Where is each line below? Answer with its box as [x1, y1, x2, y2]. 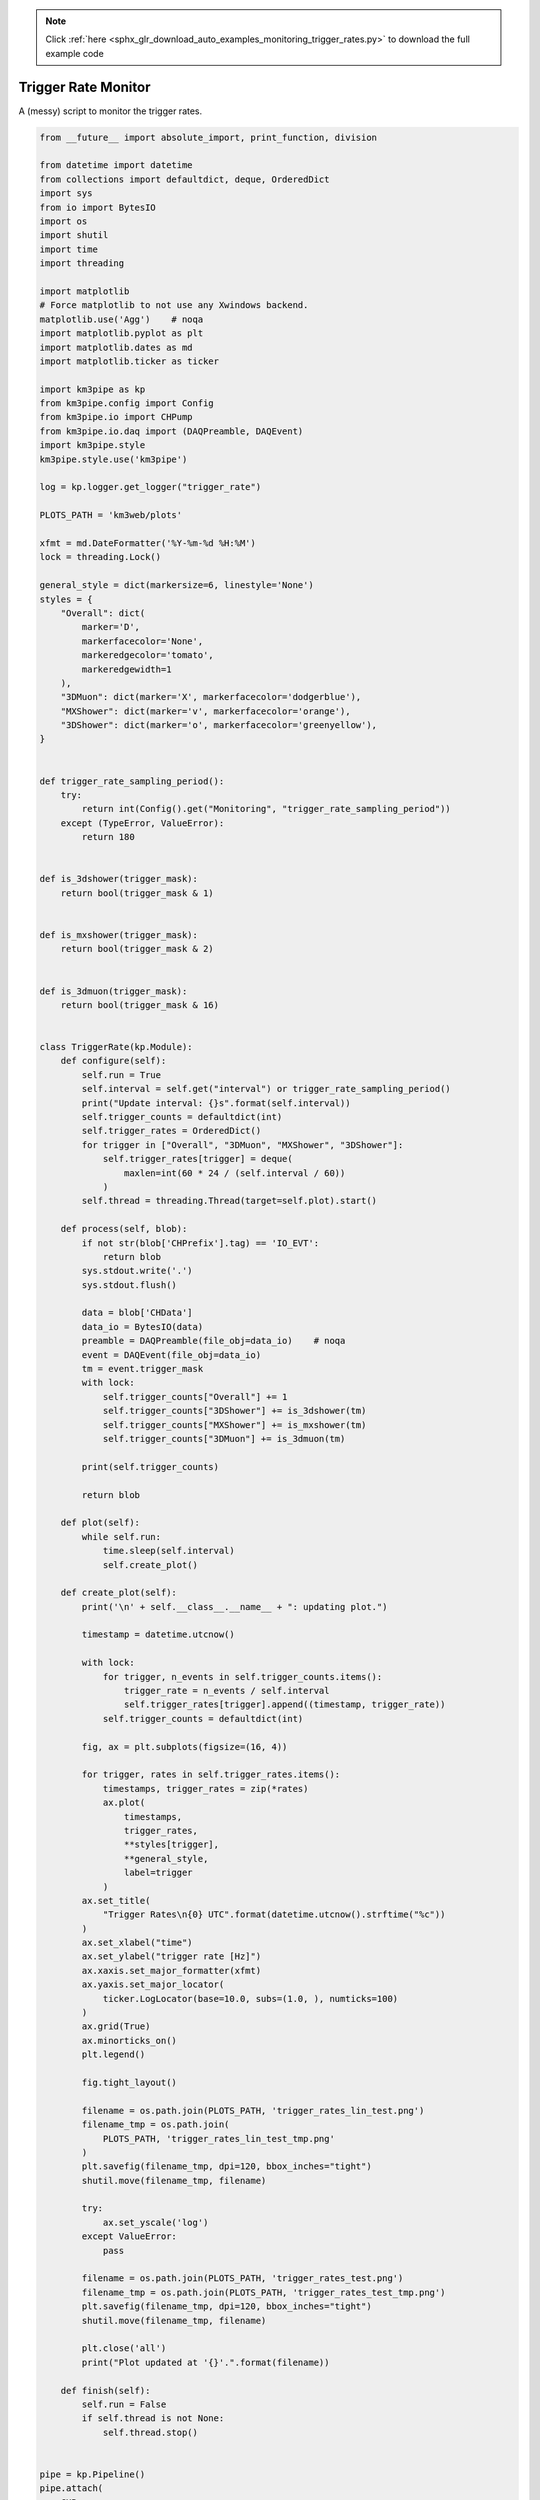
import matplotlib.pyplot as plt [39, 328, 204, 339]
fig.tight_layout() [81, 2076, 177, 2088]
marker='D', [81, 621, 140, 633]
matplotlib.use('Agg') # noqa [39, 313, 204, 325]
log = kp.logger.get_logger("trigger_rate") [39, 481, 262, 493]
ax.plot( [102, 1797, 146, 1809]
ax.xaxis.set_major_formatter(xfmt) [81, 1965, 262, 1976]
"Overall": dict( [60, 607, 146, 619]
